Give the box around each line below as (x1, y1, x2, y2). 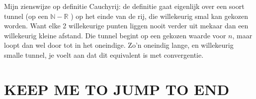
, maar (232, 30, 253, 40)
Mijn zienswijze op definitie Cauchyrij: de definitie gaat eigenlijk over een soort (4, 1, 245, 11)
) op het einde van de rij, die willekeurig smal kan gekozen (71, 10, 248, 21)
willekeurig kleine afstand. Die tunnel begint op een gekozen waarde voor (4, 30, 226, 40)
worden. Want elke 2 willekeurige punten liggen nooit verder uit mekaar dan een (4, 20, 249, 31)
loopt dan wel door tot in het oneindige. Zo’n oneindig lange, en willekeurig (4, 40, 234, 50)
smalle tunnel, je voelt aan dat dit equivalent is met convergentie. (4, 49, 204, 60)
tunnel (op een (4, 10, 48, 21)
